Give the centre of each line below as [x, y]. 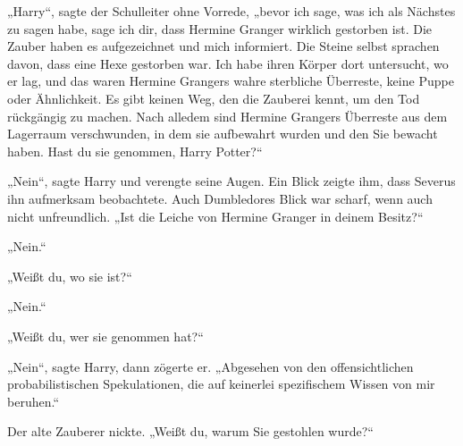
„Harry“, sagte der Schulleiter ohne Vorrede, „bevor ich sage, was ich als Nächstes [231, 11]
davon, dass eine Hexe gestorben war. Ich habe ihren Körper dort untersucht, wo [228, 63]
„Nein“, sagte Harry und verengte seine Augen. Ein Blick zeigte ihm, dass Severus [231, 181]
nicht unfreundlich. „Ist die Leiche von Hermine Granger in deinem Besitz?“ [215, 216]
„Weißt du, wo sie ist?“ [70, 276]
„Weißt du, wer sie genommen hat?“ [105, 336]
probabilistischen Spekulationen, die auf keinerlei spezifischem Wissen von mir [221, 384]
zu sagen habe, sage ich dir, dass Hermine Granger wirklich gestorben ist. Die [220, 28]
